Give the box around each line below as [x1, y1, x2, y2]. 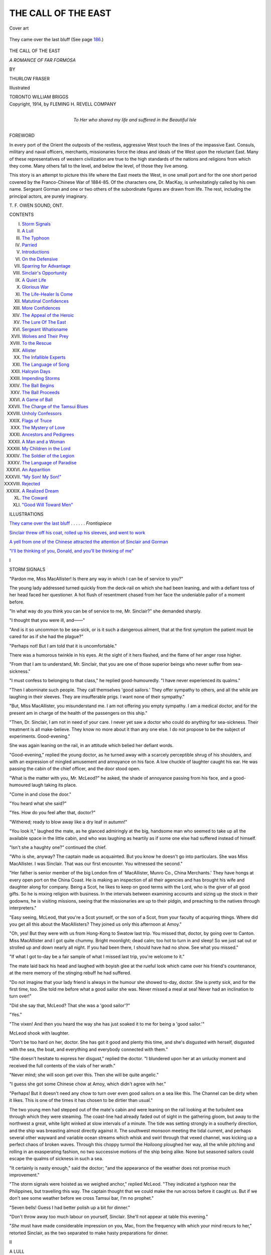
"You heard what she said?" [9, 801, 67, 807]
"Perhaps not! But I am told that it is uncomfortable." [9, 643, 117, 649]
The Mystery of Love [22, 425, 65, 431]
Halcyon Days [22, 368, 51, 374]
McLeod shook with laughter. [9, 1030, 70, 1036]
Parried [22, 241, 37, 248]
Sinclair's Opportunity [22, 270, 67, 276]
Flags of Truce [22, 417, 52, 424]
